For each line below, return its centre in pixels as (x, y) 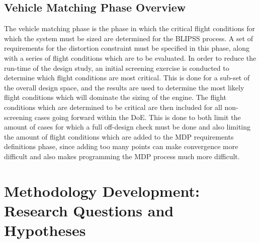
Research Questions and (89, 210)
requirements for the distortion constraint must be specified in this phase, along (127, 48)
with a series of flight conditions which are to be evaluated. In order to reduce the (130, 57)
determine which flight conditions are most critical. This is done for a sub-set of (127, 78)
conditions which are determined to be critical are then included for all (113, 107)
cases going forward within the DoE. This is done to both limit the (138, 117)
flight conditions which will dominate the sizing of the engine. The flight (115, 97)
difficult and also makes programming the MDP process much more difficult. (122, 156)
